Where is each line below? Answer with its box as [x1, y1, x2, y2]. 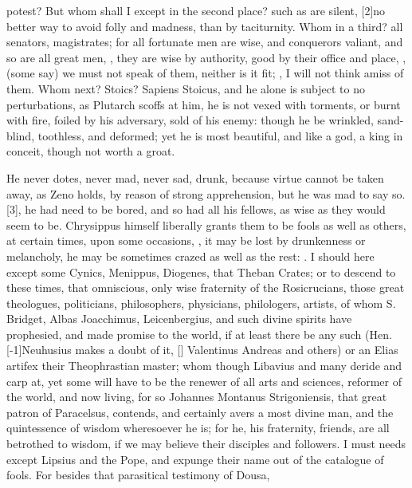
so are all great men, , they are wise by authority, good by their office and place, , [6, 49, 406, 65]
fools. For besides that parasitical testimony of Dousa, [6, 466, 270, 483]
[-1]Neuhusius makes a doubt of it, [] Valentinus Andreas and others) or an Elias [6, 341, 398, 358]
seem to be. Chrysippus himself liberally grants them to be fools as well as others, [6, 216, 406, 233]
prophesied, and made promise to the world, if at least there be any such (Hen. [6, 325, 392, 342]
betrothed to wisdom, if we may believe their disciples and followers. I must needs [6, 435, 406, 452]
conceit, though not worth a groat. [6, 143, 175, 159]
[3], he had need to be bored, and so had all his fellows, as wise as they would [6, 201, 386, 218]
